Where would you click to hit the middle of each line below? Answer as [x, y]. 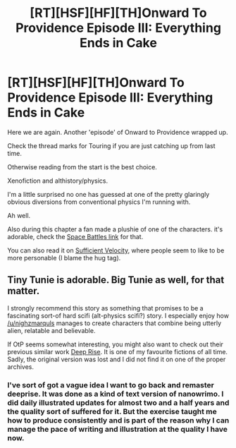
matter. [24, 291]
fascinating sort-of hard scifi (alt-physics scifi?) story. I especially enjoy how [118, 315]
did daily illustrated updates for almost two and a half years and [118, 402]
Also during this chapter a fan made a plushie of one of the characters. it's [115, 229]
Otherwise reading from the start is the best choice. [82, 167]
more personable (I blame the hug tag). [64, 258]
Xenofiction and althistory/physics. [58, 181]
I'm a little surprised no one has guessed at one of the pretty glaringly [108, 194]
